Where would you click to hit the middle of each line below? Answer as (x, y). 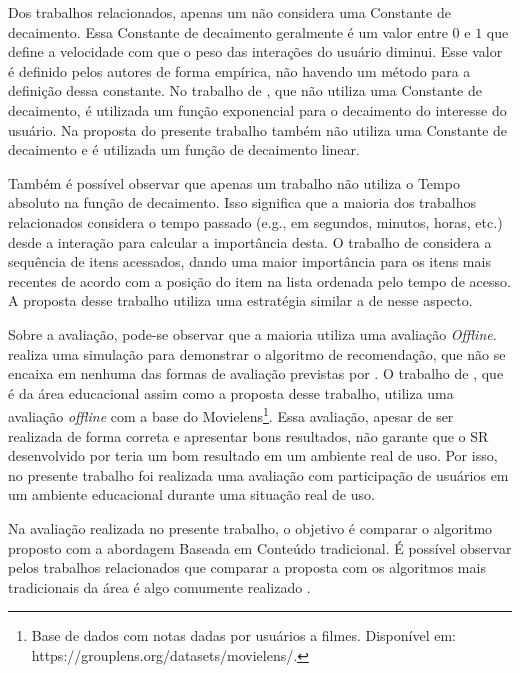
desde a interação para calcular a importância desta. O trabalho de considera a (250, 241)
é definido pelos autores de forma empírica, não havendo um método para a (239, 70)
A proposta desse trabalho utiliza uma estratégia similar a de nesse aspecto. (240, 300)
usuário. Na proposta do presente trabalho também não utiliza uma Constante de (258, 129)
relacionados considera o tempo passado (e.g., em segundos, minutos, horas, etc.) (255, 221)
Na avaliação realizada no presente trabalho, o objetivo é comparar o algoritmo (250, 527)
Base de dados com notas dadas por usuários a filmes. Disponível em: (243, 635)
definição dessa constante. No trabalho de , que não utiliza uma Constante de (245, 90)
